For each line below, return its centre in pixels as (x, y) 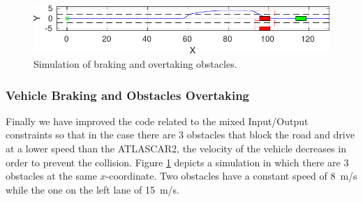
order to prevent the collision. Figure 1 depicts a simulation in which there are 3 (177, 162)
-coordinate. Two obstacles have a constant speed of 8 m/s (231, 176)
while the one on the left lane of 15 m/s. (92, 189)
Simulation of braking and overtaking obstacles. (135, 64)
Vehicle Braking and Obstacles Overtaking (128, 95)
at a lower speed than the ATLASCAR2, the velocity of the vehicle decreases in (176, 149)
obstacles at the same (51, 176)
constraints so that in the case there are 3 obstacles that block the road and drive (180, 135)
